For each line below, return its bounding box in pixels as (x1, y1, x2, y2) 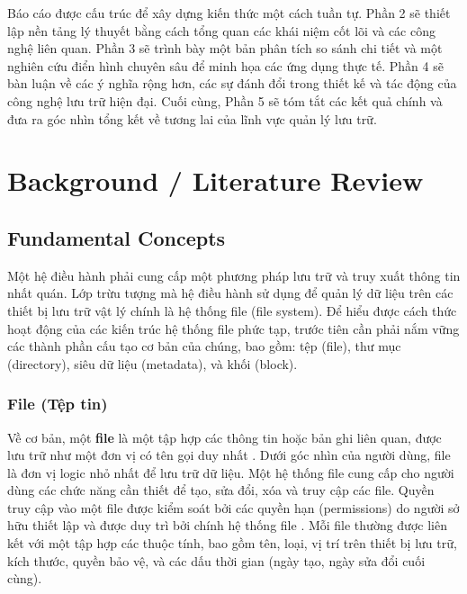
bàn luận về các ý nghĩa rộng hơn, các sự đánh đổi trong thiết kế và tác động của (7, 74, 457, 93)
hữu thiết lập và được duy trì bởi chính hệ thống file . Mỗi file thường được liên (7, 516, 447, 535)
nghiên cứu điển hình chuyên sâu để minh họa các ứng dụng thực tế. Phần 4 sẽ (7, 56, 444, 75)
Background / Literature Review (7, 162, 424, 199)
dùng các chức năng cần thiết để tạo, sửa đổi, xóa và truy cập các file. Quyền (7, 481, 435, 499)
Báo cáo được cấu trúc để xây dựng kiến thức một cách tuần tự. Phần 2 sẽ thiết (7, 4, 451, 22)
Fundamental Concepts (7, 223, 226, 251)
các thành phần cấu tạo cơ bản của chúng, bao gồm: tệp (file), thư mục (7, 337, 401, 355)
